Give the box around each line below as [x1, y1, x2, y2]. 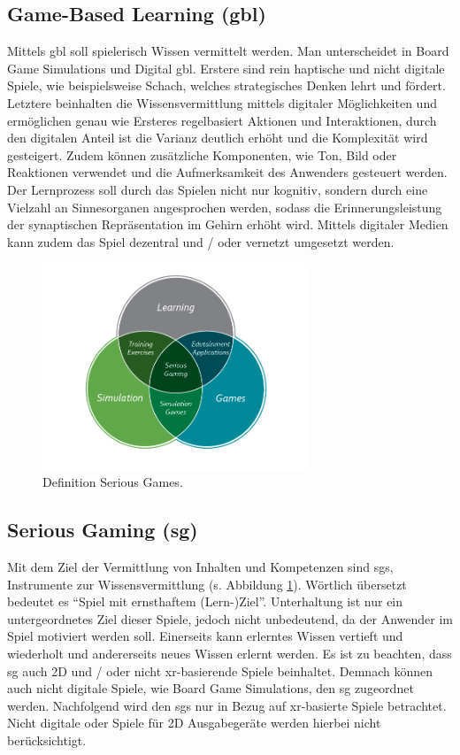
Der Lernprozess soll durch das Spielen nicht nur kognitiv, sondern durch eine [7, 180, 428, 198]
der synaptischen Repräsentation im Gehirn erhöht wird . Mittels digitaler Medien [7, 215, 448, 234]
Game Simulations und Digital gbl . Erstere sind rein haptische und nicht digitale [7, 58, 445, 77]
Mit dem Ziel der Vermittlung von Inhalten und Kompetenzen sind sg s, [7, 558, 394, 576]
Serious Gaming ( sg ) [7, 516, 198, 543]
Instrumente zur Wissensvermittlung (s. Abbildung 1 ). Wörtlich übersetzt [7, 574, 407, 593]
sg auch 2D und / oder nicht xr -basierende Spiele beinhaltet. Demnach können [7, 661, 433, 680]
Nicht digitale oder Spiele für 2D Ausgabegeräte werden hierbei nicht [7, 713, 381, 732]
